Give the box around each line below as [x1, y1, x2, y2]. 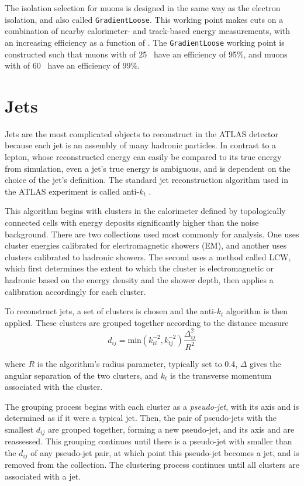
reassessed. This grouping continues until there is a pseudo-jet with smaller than [5, 435, 292, 447]
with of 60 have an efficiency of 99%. [5, 59, 140, 72]
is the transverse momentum [170, 369, 272, 381]
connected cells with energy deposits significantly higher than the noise [5, 216, 259, 228]
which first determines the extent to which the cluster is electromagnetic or [5, 262, 274, 274]
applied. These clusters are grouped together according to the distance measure [5, 316, 289, 328]
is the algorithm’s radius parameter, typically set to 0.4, [37, 357, 238, 369]
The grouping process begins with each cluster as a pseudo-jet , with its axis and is [5, 400, 299, 412]
